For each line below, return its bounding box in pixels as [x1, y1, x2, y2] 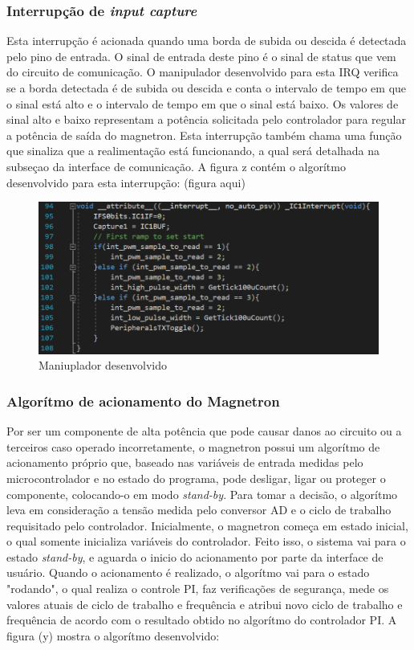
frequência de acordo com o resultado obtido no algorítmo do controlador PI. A [6, 611, 397, 628]
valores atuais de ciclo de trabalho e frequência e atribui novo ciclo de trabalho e [6, 595, 403, 612]
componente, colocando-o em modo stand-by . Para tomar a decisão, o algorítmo [6, 485, 398, 502]
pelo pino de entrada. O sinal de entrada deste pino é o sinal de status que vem [6, 47, 396, 64]
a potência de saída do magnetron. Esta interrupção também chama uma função [6, 126, 402, 143]
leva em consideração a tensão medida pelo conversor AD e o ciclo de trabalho [6, 501, 392, 518]
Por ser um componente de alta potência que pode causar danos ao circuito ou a [6, 423, 402, 439]
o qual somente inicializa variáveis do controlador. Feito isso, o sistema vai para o [6, 533, 406, 550]
